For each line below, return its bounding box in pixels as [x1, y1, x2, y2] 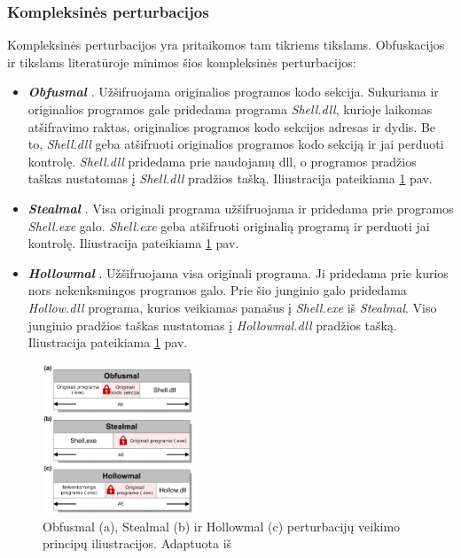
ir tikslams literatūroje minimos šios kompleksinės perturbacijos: [7, 52, 356, 71]
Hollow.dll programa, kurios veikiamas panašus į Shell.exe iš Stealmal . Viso [27, 298, 437, 316]
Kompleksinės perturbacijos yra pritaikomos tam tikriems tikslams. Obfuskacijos [7, 35, 445, 54]
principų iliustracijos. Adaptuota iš [43, 534, 232, 553]
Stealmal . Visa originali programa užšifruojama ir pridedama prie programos [27, 198, 454, 217]
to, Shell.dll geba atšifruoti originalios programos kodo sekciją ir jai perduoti [27, 135, 444, 153]
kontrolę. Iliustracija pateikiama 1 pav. [27, 234, 239, 252]
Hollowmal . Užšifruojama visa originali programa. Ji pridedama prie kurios [27, 263, 449, 282]
